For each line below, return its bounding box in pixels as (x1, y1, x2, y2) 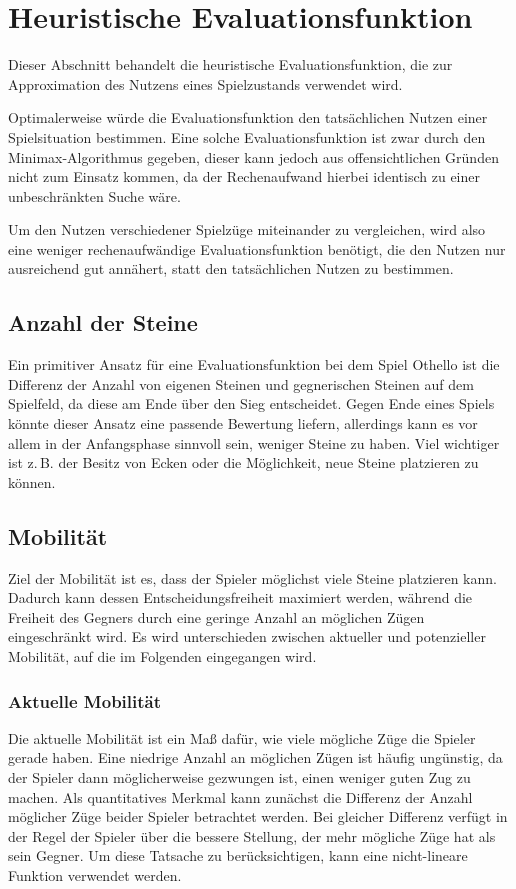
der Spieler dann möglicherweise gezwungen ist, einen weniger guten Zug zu (8, 767, 471, 787)
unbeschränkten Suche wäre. (8, 185, 181, 206)
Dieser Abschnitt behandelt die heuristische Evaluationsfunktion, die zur (8, 54, 453, 75)
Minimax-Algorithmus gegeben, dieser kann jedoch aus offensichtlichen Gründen (8, 146, 499, 167)
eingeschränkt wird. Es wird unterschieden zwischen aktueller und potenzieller (8, 626, 486, 647)
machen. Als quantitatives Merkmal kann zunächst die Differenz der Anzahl (8, 786, 473, 807)
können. (8, 471, 56, 492)
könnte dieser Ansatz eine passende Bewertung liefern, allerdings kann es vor (8, 413, 478, 434)
